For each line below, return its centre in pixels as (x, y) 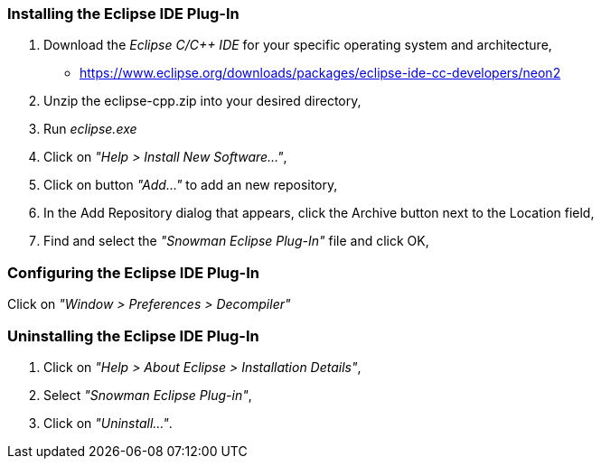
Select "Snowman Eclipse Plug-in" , (148, 395)
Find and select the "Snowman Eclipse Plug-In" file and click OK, (236, 241)
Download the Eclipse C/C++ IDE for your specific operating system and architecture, (298, 45)
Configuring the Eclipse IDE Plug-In (134, 272)
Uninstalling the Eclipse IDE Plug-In (133, 336)
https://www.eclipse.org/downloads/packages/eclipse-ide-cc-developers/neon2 (320, 73)
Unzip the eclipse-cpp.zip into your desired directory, (202, 101)
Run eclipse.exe (90, 129)
